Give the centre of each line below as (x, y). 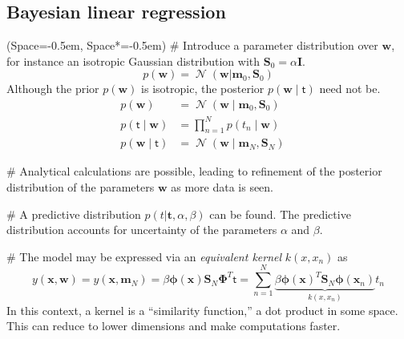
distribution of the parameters (81, 186)
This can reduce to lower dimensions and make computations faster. (174, 326)
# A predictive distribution (74, 214)
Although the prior (53, 89)
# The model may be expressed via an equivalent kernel (144, 256)
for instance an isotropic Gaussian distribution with (133, 61)
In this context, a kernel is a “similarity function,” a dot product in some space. (202, 310)
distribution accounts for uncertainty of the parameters (142, 230)
